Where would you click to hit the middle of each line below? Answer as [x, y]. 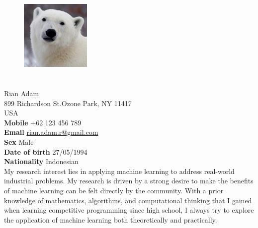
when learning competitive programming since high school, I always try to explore [129, 210]
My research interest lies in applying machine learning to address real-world [119, 171]
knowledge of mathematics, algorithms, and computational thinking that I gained [128, 200]
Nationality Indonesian [41, 161]
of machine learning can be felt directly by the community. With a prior [114, 190]
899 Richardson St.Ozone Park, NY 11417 [68, 103]
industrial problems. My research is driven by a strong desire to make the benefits [129, 181]
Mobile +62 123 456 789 [43, 122]
